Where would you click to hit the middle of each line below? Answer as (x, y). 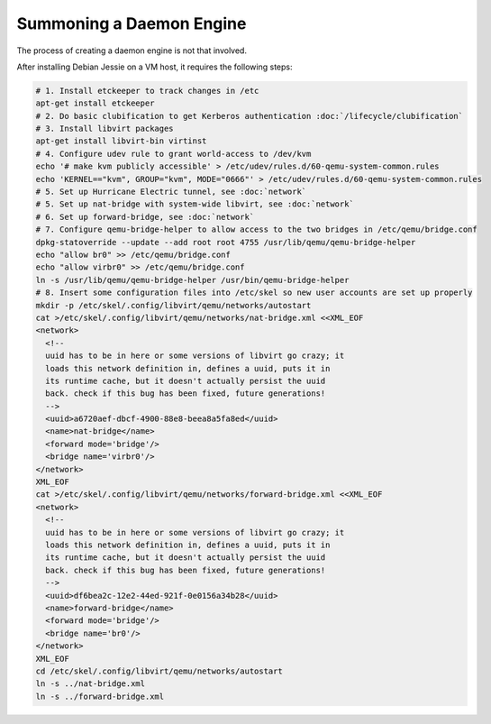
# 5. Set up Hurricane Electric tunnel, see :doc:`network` (171, 192)
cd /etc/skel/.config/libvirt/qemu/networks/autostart (159, 671)
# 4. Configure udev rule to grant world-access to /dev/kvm (173, 154)
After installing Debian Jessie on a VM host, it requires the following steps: (155, 67)
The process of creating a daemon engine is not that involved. (132, 50)
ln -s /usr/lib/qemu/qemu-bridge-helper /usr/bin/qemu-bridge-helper (192, 280)
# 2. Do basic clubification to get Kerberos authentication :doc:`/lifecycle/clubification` (250, 116)
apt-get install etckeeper (95, 103)
